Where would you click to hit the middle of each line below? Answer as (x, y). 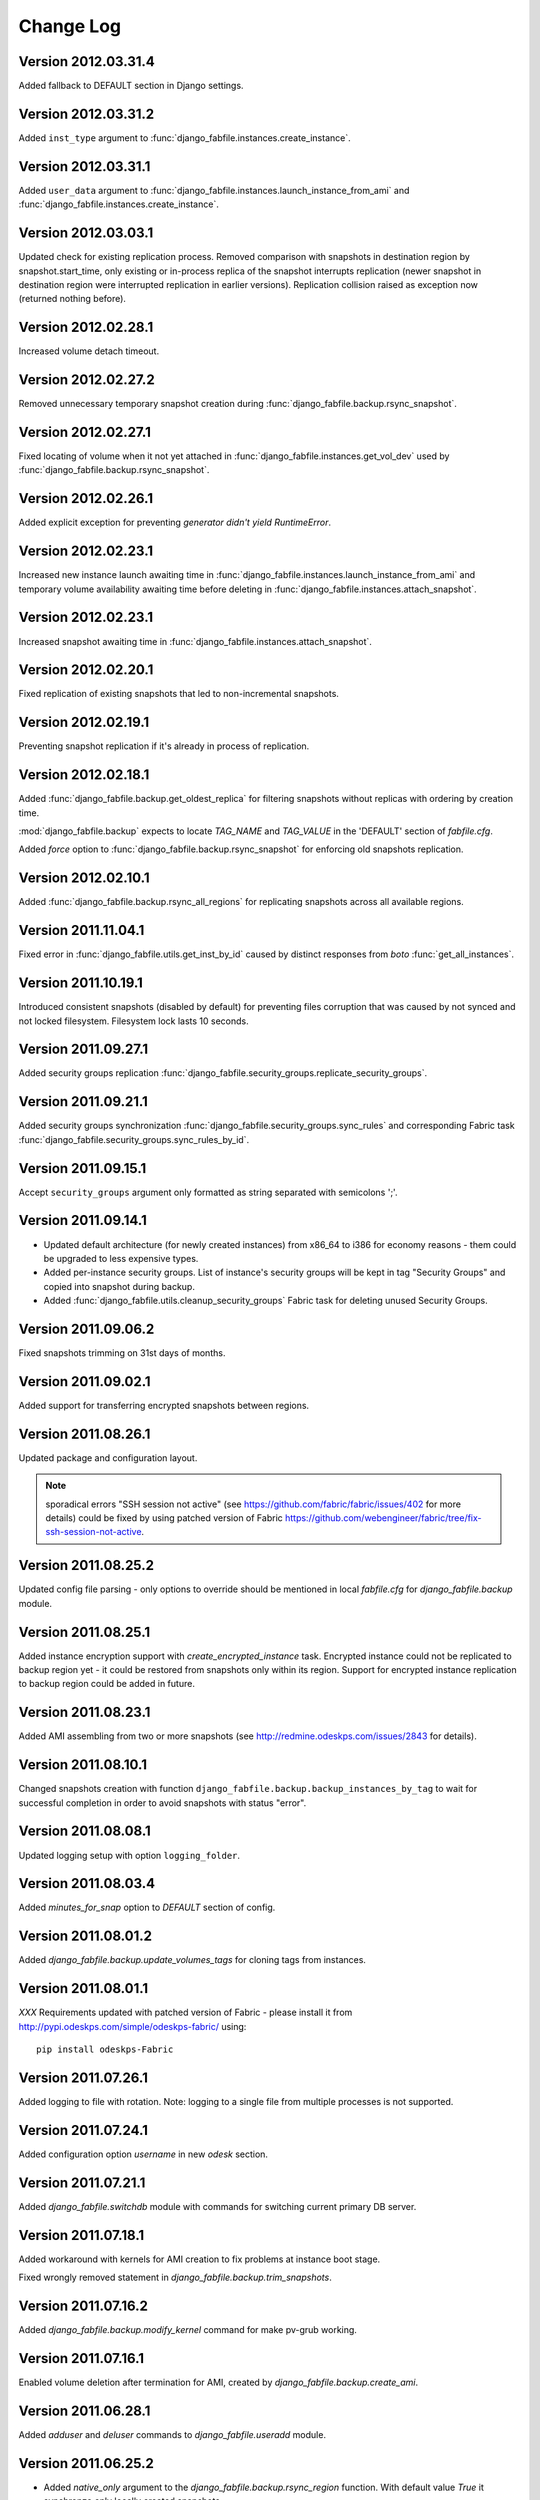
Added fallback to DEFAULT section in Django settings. (131, 86)
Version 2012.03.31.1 (84, 166)
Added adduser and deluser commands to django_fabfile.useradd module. (172, 2434)
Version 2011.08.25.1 (84, 1631)
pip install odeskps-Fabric (105, 2049)
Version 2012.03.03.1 (86, 233)
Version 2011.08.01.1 (83, 1988)
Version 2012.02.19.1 (84, 722)
